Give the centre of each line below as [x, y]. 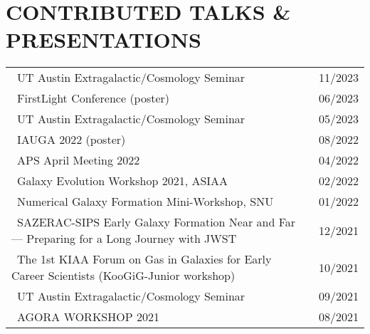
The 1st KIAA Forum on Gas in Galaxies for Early [144, 259]
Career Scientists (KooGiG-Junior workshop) [123, 276]
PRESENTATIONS [104, 40]
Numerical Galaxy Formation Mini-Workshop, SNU [146, 202]
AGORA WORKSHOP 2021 [88, 317]
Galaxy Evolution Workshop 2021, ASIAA [123, 181]
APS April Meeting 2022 [79, 160]
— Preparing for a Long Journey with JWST [124, 239]
